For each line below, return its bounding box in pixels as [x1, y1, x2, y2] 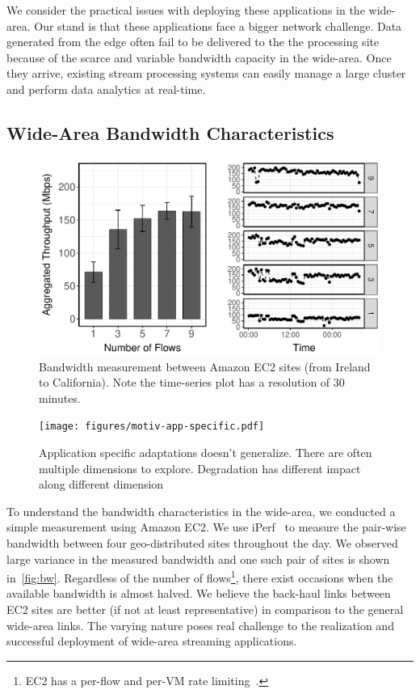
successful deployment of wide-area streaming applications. [6, 633, 297, 650]
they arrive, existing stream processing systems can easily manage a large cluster [6, 65, 406, 82]
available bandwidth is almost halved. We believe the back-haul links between [6, 585, 391, 602]
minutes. [39, 389, 81, 406]
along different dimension [39, 476, 164, 493]
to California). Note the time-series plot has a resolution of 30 [39, 374, 345, 391]
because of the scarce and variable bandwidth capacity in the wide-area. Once [6, 49, 392, 66]
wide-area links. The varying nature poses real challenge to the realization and [6, 616, 394, 633]
